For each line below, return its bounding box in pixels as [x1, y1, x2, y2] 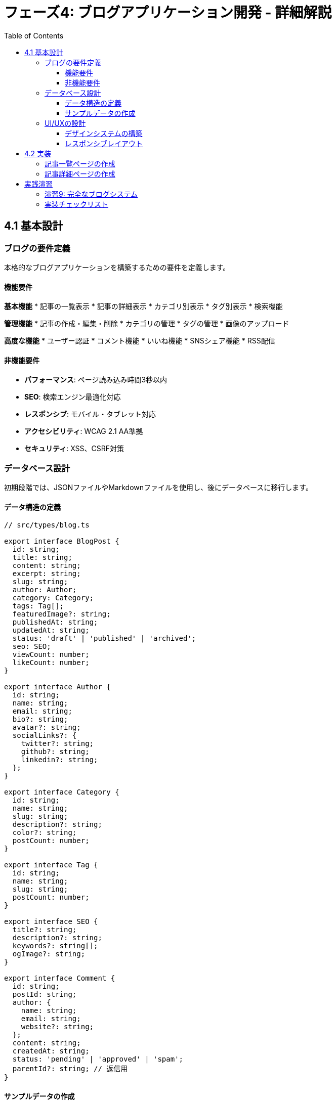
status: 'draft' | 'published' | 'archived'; [12, 634, 196, 643]
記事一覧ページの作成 [45, 159, 115, 168]
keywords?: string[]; [12, 942, 98, 950]
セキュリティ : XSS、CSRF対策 [24, 444, 124, 453]
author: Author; [12, 586, 77, 594]
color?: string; [12, 828, 77, 837]
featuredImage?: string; [12, 610, 111, 619]
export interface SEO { [4, 917, 98, 926]
